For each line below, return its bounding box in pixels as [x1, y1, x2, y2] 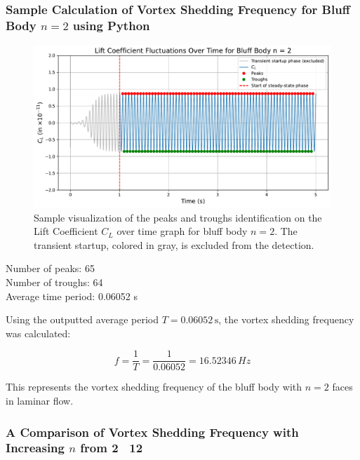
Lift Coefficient [34, 224, 98, 238]
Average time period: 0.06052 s [6, 288, 138, 303]
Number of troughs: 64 [6, 274, 103, 289]
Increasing [6, 439, 65, 456]
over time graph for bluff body [116, 224, 248, 238]
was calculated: [6, 325, 71, 340]
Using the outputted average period [6, 312, 159, 327]
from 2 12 [80, 439, 143, 456]
